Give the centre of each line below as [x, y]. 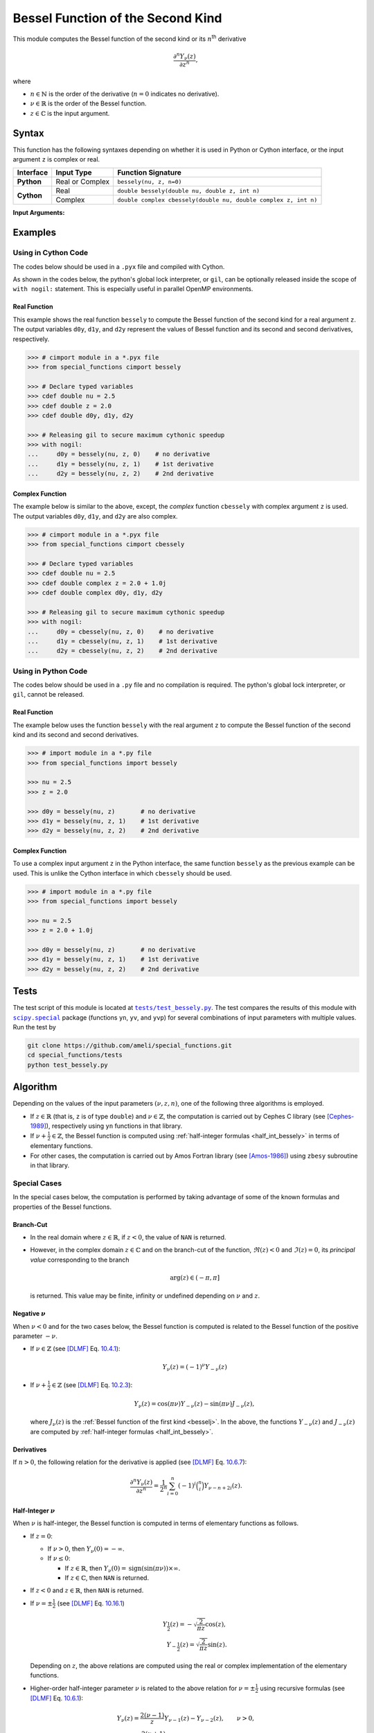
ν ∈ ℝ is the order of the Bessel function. [88, 103]
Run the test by [35, 1027]
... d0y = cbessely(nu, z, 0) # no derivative [121, 632]
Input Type [74, 173]
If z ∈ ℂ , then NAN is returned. [107, 1578]
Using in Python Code [50, 671]
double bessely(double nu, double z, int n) [188, 191]
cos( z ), [216, 1625]
